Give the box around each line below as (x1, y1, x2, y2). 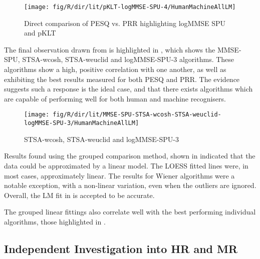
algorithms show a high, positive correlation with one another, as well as (4, 64, 226, 74)
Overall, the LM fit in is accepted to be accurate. (4, 189, 155, 200)
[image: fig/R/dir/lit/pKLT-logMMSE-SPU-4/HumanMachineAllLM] (24, 3, 236, 10)
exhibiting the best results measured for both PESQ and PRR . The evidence (4, 73, 240, 84)
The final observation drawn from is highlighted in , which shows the (4, 44, 215, 54)
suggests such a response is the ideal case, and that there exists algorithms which (4, 83, 253, 94)
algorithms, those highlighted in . (4, 216, 106, 226)
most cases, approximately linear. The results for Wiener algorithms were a (4, 170, 235, 180)
